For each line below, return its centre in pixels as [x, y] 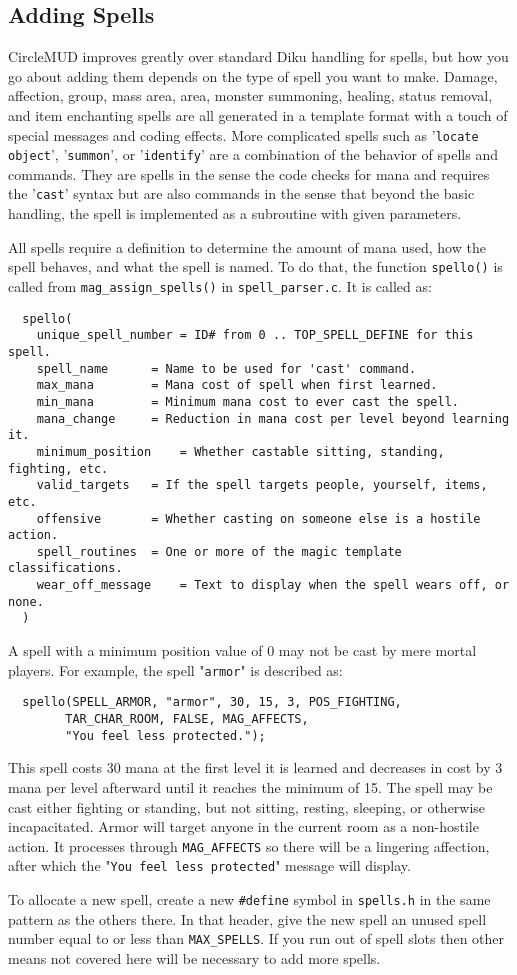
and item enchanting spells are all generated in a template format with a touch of [258, 114]
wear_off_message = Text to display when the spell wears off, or [273, 585]
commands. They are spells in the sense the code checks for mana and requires [249, 173]
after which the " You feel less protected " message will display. [209, 865]
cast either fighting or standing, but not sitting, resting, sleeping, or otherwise [247, 806]
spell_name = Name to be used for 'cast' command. [226, 368]
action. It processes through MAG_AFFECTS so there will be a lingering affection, [249, 845]
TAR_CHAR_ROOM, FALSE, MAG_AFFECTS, [187, 719]
